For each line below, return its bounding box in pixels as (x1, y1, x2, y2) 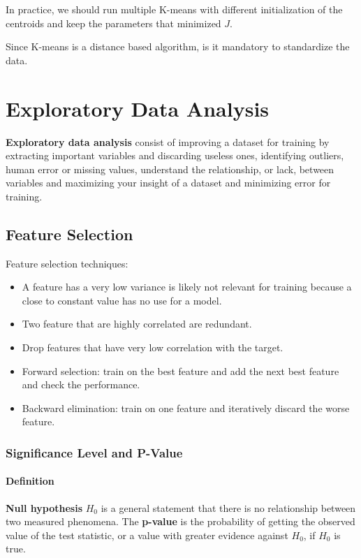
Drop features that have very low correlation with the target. (22, 340, 283, 355)
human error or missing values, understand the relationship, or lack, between (6, 161, 334, 176)
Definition (6, 473, 54, 488)
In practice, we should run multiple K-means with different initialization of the (6, 2, 343, 16)
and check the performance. (22, 377, 140, 392)
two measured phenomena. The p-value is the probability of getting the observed (6, 514, 355, 529)
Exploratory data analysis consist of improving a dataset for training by (6, 134, 330, 149)
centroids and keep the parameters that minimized (6, 15, 221, 30)
